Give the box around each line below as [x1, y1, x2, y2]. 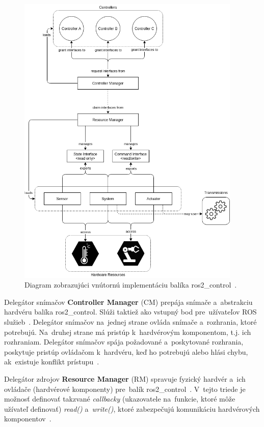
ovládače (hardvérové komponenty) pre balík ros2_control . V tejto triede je [4, 383, 246, 394]
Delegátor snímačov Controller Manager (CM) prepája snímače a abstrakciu [4, 296, 253, 307]
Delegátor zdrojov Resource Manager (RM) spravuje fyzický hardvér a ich [4, 374, 246, 384]
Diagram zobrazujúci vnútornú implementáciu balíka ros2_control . [24, 279, 237, 290]
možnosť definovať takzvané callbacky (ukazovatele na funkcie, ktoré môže [4, 393, 235, 404]
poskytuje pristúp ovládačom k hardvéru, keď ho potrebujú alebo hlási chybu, [4, 346, 248, 357]
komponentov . [4, 413, 51, 424]
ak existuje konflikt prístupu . [4, 356, 99, 367]
